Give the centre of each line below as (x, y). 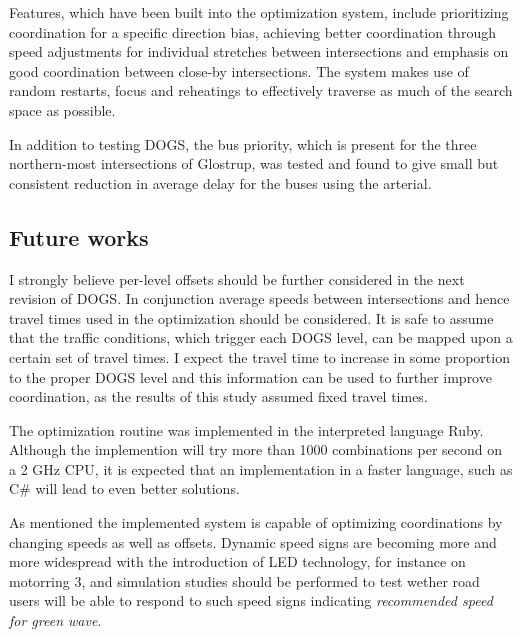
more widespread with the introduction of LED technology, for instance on (237, 561)
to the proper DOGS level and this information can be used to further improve (250, 376)
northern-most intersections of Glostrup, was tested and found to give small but (254, 163)
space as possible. (62, 109)
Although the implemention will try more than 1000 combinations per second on (256, 449)
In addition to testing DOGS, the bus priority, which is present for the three (243, 143)
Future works (79, 236)
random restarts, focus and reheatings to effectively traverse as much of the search (261, 90)
